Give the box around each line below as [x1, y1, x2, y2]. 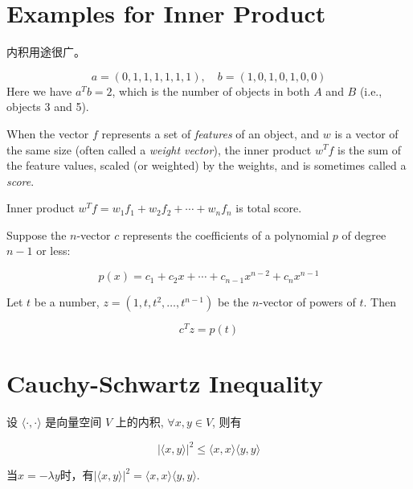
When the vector [6, 125, 89, 142]
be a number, [34, 294, 100, 310]
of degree [341, 226, 386, 243]
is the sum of [337, 141, 402, 158]
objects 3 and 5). [6, 98, 89, 115]
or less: [36, 242, 71, 259]
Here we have [6, 82, 72, 99]
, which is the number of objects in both [112, 82, 310, 99]
